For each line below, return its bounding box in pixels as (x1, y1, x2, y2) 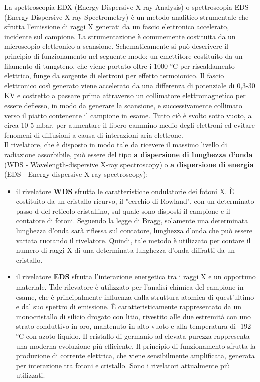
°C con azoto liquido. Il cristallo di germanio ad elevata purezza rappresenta (16, 331, 250, 341)
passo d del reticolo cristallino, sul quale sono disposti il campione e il (16, 205, 230, 216)
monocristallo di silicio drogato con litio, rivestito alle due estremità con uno (16, 311, 251, 321)
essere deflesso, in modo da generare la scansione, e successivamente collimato (4, 100, 242, 110)
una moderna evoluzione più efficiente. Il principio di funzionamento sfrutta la (16, 340, 256, 351)
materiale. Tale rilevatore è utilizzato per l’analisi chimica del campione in (16, 281, 244, 292)
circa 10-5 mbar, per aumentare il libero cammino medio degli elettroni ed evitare (4, 120, 255, 130)
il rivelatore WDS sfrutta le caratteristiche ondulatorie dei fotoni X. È (16, 185, 234, 196)
